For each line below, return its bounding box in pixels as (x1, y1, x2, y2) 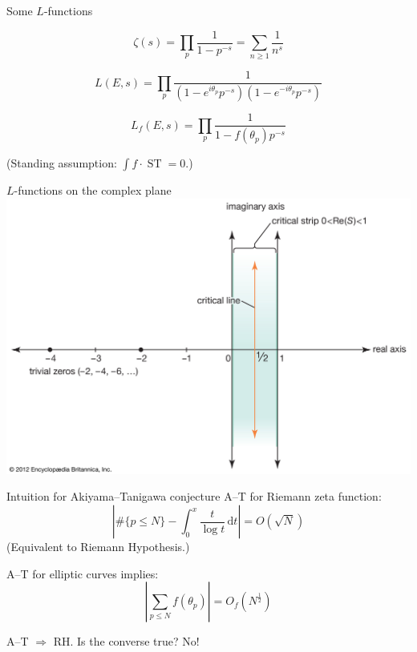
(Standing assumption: (6, 155, 117, 171)
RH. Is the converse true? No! (53, 633, 200, 650)
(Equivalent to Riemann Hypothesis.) (6, 538, 190, 555)
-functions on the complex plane (14, 182, 172, 199)
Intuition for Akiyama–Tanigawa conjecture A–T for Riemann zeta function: (6, 488, 382, 505)
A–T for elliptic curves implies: (6, 565, 159, 582)
